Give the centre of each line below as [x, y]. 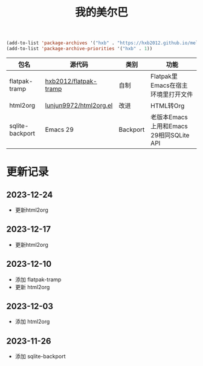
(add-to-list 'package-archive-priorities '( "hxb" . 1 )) [79, 49]
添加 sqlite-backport [40, 356]
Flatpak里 [164, 76]
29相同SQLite [170, 135]
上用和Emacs [169, 126]
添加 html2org [32, 322]
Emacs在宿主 [169, 85]
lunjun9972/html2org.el [79, 105]
